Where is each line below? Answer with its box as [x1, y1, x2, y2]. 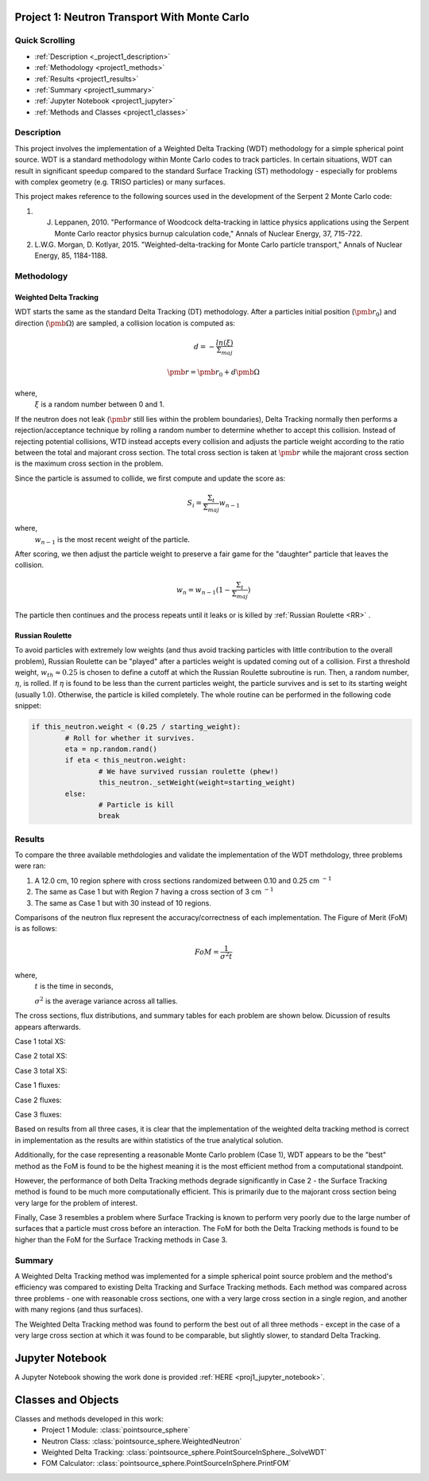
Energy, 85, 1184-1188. [34, 251, 108, 260]
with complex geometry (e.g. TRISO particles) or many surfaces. [14, 177, 226, 187]
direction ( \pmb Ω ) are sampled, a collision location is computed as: [14, 318, 236, 328]
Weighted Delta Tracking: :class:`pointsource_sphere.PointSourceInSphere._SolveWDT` [41, 1447, 327, 1456]
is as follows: [14, 924, 57, 933]
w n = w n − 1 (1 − [176, 585, 230, 596]
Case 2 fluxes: [14, 1095, 62, 1105]
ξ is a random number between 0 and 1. [34, 399, 164, 409]
